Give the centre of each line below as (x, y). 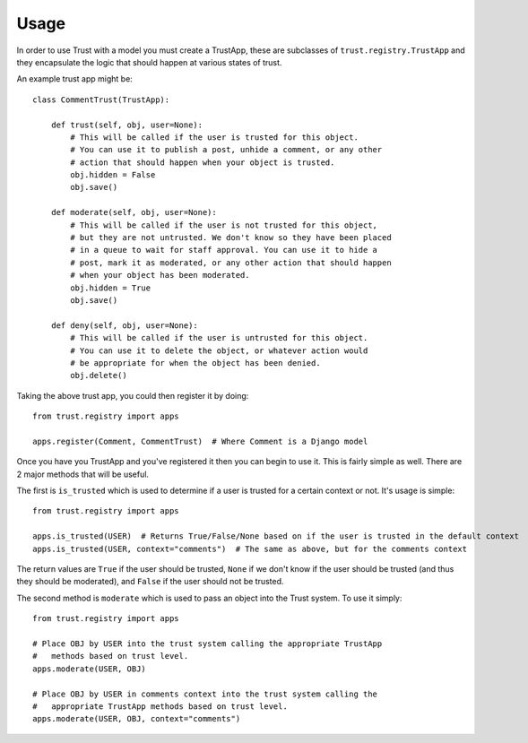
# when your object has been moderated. (160, 275)
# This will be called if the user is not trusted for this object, (224, 225)
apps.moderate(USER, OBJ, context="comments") (137, 719)
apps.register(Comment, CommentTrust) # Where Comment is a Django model (200, 441)
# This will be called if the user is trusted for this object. (214, 137)
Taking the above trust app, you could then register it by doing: (133, 395)
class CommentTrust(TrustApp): (101, 99)
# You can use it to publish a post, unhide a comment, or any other (226, 150)
